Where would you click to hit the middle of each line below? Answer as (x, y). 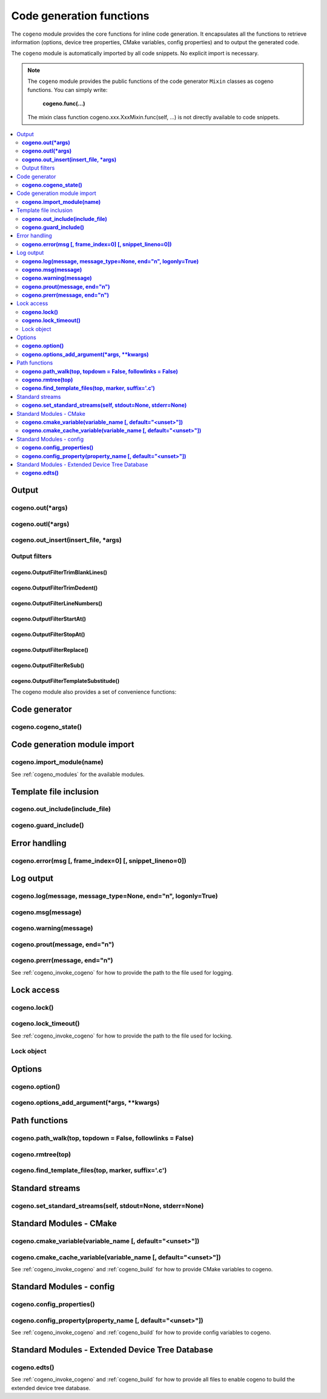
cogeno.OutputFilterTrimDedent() (54, 588)
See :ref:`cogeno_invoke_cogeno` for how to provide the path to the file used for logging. (122, 972)
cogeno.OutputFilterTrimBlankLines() (59, 572)
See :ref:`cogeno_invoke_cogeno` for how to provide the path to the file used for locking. (122, 1036)
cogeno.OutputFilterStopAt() (48, 634)
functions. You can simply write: (68, 90)
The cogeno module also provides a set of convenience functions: (94, 692)
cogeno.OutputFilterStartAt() (49, 619)
